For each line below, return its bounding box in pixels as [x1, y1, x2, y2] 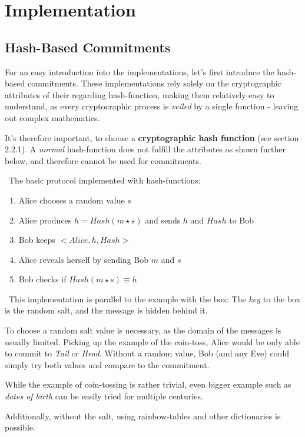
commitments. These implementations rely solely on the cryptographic [27, 77, 281, 89]
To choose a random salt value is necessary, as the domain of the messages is [5, 324, 281, 336]
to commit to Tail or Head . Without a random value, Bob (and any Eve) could [5, 347, 290, 359]
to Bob [229, 214, 254, 226]
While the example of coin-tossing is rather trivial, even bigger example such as [5, 378, 291, 391]
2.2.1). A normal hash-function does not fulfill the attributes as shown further [5, 143, 286, 155]
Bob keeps [18, 233, 55, 246]
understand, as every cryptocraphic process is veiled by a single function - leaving [5, 100, 299, 112]
